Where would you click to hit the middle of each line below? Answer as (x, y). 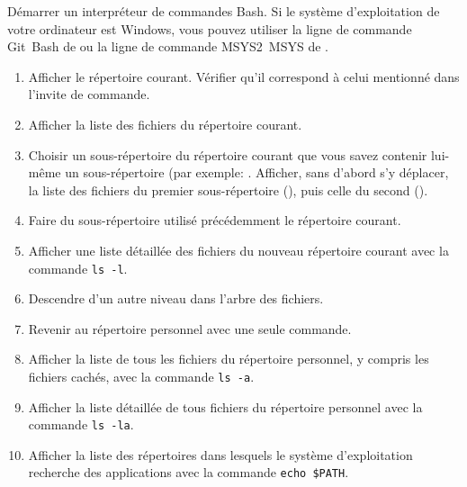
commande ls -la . (81, 424)
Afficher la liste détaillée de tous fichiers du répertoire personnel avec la (225, 406)
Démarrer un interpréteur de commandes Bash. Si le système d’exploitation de (224, 11)
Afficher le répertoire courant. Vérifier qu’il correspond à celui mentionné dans (244, 76)
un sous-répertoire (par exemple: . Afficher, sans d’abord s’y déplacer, (257, 172)
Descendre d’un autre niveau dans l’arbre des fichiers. (176, 298)
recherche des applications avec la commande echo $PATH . (189, 472)
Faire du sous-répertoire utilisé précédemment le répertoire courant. (215, 220)
